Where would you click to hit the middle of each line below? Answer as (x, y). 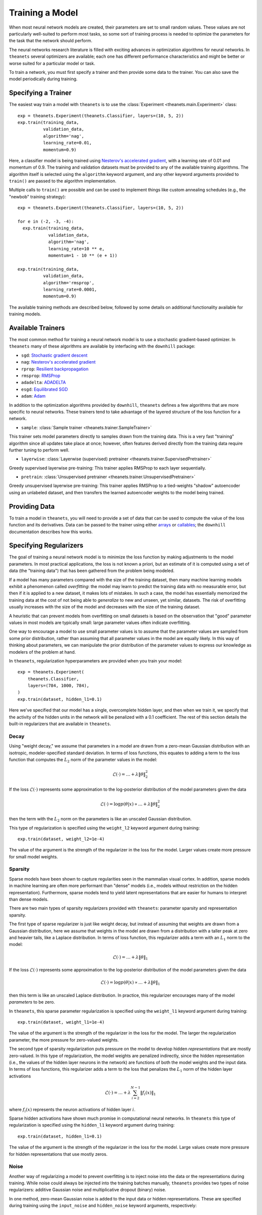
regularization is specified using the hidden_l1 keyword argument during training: (92, 1125)
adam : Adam (33, 396)
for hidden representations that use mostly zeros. (58, 1154)
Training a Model (43, 13)
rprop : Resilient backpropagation (55, 369)
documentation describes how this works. (51, 532)
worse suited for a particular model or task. (52, 63)
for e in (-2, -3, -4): (46, 222)
